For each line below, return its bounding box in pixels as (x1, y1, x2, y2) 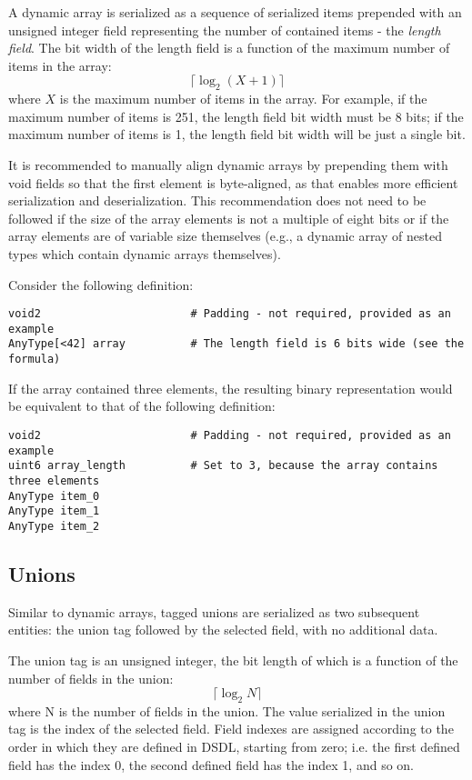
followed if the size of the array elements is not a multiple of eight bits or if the (8, 208, 449, 227)
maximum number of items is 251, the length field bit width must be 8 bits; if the (8, 106, 464, 125)
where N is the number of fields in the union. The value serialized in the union (8, 701, 446, 720)
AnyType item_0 (8, 489, 100, 503)
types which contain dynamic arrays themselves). (8, 244, 281, 263)
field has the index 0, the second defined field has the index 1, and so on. (8, 755, 414, 774)
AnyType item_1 (8, 505, 100, 518)
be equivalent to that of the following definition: (8, 396, 276, 415)
